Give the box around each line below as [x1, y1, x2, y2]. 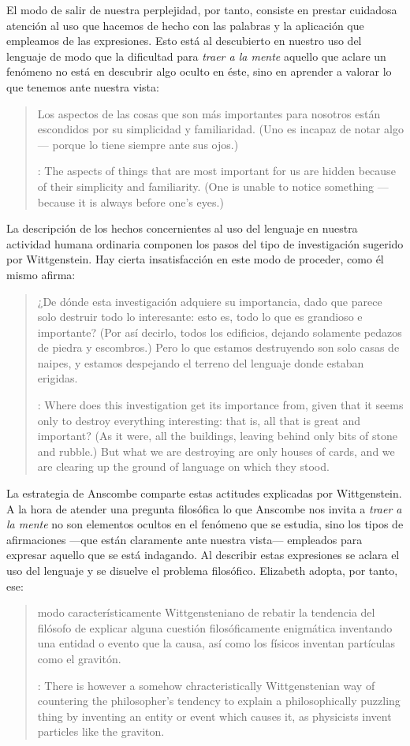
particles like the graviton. [37, 723, 165, 740]
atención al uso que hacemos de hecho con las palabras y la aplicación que [6, 17, 364, 33]
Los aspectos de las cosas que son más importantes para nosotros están [37, 105, 381, 121]
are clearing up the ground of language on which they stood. [37, 458, 330, 475]
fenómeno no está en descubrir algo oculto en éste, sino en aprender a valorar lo [6, 63, 392, 80]
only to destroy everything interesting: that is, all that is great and [37, 412, 361, 428]
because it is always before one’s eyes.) [37, 193, 224, 210]
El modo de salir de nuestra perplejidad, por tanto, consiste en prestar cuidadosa [6, 2, 397, 17]
